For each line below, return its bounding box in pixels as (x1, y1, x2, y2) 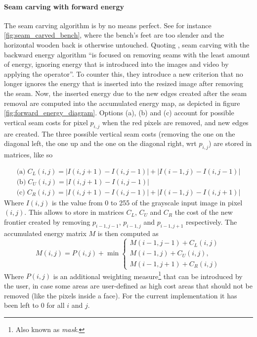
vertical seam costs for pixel (4, 117, 88, 127)
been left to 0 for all (4, 300, 65, 310)
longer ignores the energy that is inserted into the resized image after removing (4, 78, 243, 89)
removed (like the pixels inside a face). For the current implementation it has (4, 290, 237, 300)
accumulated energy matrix (4, 228, 86, 238)
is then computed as (97, 228, 159, 238)
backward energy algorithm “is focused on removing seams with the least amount (4, 49, 250, 59)
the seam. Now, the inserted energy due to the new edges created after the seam (4, 88, 247, 98)
